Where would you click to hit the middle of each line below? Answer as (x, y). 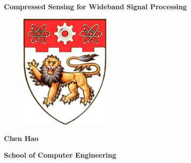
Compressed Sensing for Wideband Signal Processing (95, 6)
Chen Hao (21, 138)
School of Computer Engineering (60, 155)
